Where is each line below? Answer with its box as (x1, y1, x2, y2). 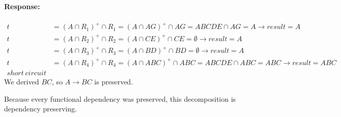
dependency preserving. (4, 103, 77, 114)
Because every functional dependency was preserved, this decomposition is (4, 93, 236, 104)
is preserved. (94, 76, 133, 86)
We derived (4, 76, 39, 86)
